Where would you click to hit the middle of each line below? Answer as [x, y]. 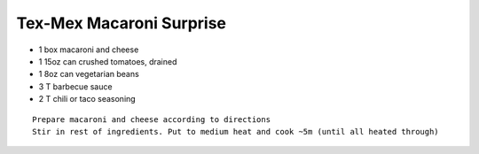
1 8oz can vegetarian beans [89, 74]
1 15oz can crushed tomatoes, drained [108, 61]
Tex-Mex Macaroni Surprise [121, 23]
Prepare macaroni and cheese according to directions [151, 119]
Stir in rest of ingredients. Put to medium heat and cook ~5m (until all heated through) [236, 131]
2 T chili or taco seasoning [87, 99]
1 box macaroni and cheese [89, 50]
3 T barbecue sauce [75, 86]
